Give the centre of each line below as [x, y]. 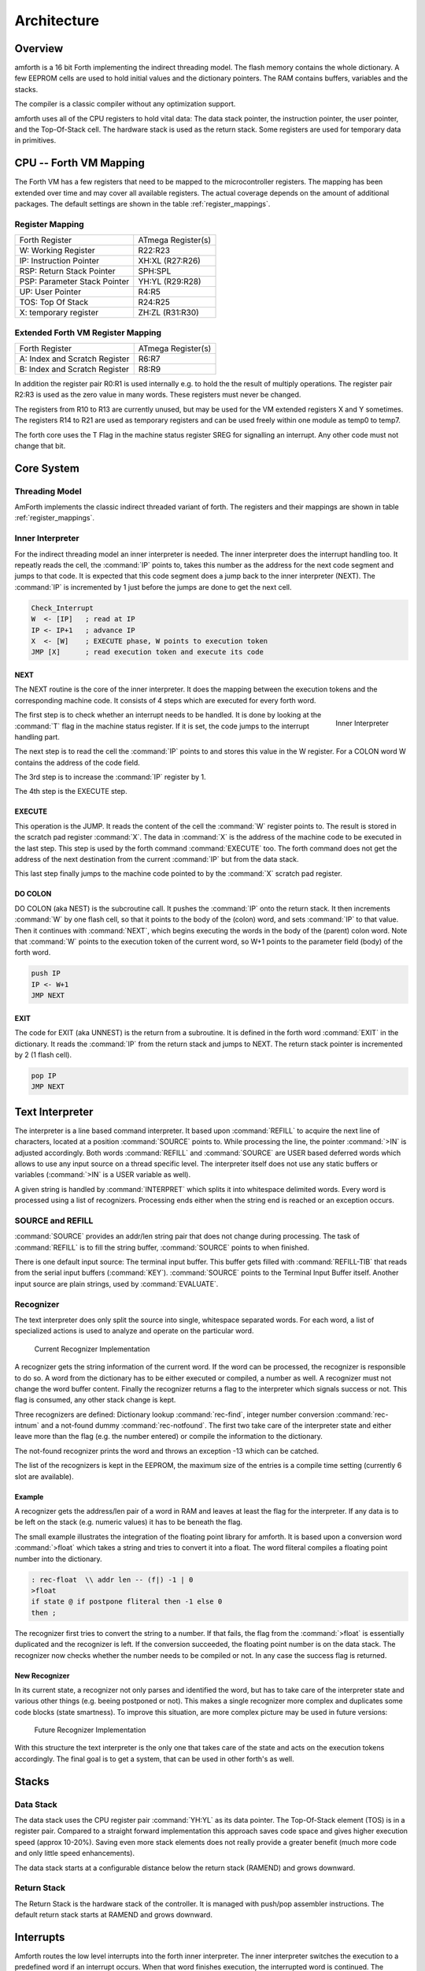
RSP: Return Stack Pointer [67, 271]
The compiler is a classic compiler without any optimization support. [125, 104]
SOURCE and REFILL [54, 1220]
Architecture [57, 20]
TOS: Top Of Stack [54, 302]
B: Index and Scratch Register [74, 369]
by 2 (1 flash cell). [43, 1054]
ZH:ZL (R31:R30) [169, 313]
